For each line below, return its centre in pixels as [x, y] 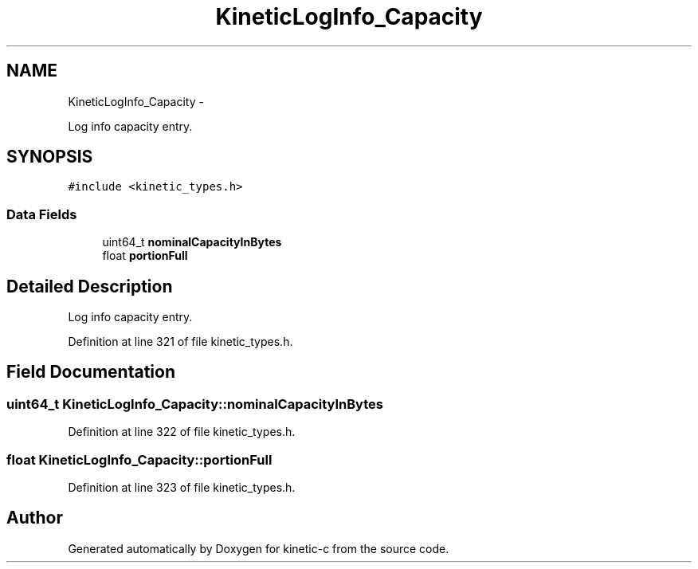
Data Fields [42, 214]
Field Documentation [91, 372]
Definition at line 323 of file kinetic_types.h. [182, 487]
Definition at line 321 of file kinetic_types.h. [180, 342]
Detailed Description [90, 286]
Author [35, 518]
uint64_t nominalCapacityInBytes [192, 242]
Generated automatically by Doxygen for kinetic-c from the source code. [259, 548]
